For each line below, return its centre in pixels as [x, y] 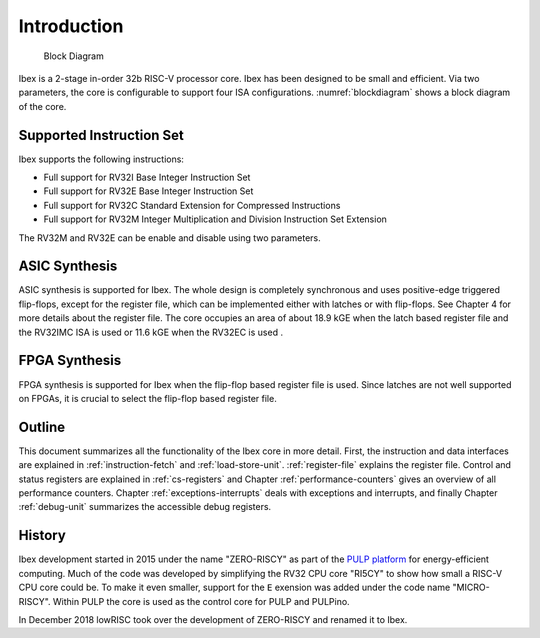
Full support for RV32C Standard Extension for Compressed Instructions [192, 205]
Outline [41, 426]
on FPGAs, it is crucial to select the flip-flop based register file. [147, 398]
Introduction [71, 26]
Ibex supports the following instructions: [101, 159]
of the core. [42, 106]
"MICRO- [471, 587]
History [42, 535]
